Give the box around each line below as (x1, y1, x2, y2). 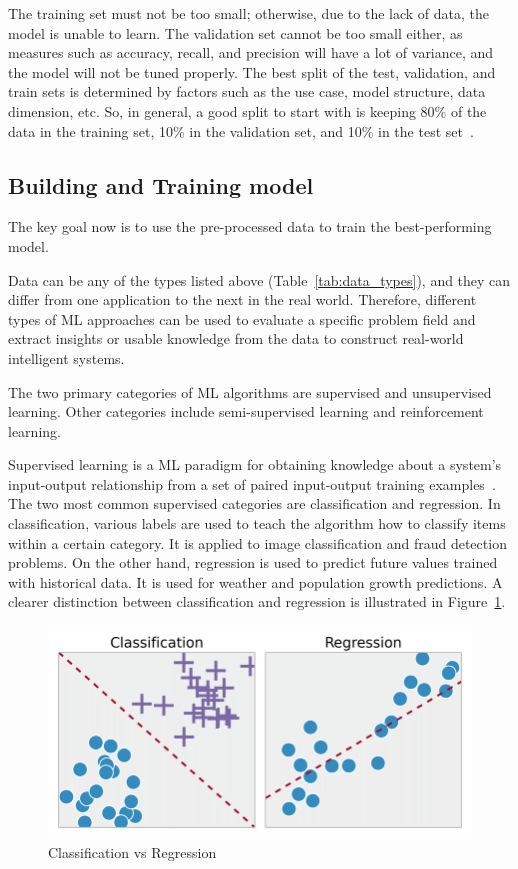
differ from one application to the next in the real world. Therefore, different (8, 289, 477, 310)
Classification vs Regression (48, 841, 217, 862)
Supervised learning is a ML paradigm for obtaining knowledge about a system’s (8, 454, 502, 475)
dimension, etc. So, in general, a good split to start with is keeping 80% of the (8, 100, 487, 121)
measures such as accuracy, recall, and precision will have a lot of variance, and (8, 42, 494, 63)
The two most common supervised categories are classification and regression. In (8, 493, 501, 514)
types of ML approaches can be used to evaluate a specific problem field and (8, 308, 476, 329)
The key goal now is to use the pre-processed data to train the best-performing (8, 216, 492, 237)
